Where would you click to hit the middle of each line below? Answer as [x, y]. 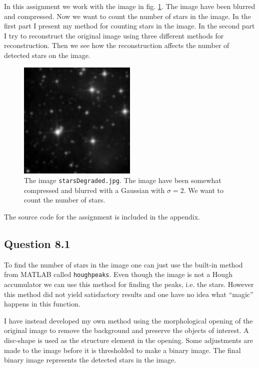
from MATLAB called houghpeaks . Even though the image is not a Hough [118, 274]
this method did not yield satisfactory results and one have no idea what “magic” [129, 294]
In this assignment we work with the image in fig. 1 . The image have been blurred [130, 6]
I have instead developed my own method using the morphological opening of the [128, 320]
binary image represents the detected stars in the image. [90, 360]
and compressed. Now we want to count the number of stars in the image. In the [127, 16]
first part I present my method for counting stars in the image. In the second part [129, 26]
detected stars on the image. [47, 55]
